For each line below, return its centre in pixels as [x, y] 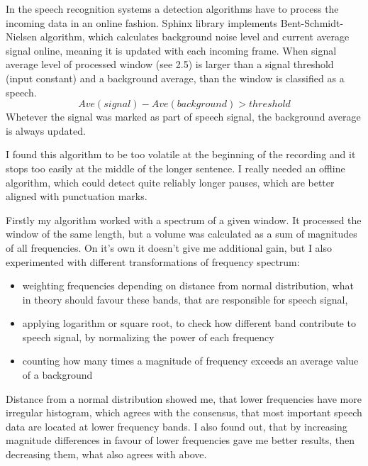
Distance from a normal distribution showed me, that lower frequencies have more [184, 398]
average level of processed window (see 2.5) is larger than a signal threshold [170, 64]
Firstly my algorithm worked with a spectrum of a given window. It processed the [184, 220]
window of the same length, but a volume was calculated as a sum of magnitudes [182, 234]
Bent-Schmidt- [312, 22]
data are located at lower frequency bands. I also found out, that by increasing [177, 426]
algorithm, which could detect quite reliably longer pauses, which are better [170, 182]
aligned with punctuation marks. [77, 196]
